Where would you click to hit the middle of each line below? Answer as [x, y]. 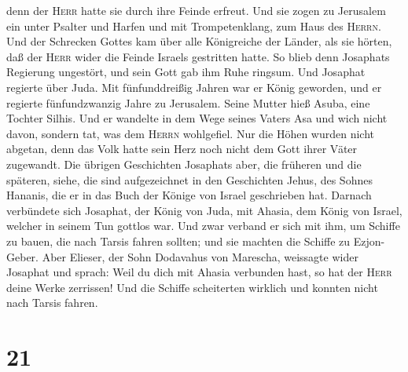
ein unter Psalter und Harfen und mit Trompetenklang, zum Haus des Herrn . [194, 26]
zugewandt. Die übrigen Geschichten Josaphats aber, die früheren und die [184, 164]
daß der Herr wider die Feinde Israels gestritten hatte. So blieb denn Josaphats [198, 56]
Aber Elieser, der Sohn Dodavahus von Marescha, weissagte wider [200, 256]
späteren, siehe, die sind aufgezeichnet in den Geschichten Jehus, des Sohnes [189, 179]
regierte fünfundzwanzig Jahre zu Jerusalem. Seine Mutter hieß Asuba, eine [188, 102]
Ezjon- [369, 241]
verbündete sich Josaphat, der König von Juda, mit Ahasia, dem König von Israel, [204, 210]
